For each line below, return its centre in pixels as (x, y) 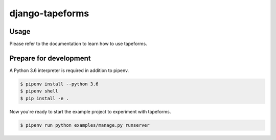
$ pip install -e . (44, 98)
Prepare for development (50, 58)
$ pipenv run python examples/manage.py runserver (85, 125)
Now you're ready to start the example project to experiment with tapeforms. (90, 111)
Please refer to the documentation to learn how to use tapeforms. (78, 44)
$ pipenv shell (39, 91)
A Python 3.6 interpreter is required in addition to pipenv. (69, 70)
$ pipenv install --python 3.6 (60, 84)
